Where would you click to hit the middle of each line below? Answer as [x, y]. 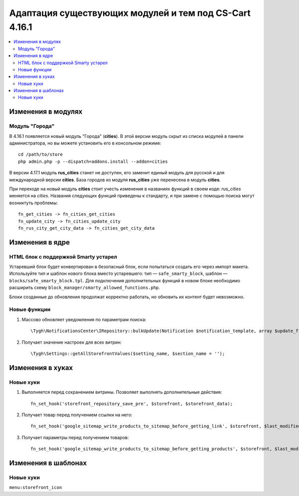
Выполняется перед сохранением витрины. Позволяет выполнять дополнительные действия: [122, 392]
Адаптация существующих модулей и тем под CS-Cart [130, 13]
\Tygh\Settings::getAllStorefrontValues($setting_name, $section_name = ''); [128, 353]
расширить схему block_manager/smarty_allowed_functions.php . [85, 288]
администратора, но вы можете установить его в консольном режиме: [85, 143]
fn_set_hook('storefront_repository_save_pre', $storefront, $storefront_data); [132, 404]
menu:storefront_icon [36, 488]
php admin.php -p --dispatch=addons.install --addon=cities [93, 161]
